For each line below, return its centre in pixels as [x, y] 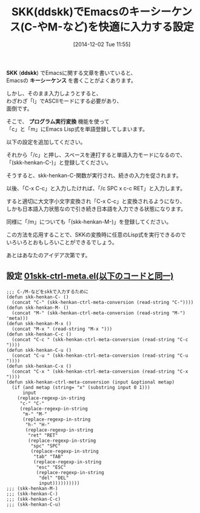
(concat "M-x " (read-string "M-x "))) [62, 329]
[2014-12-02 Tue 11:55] [102, 44]
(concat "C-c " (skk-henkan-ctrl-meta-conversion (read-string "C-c [100, 339]
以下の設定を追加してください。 [46, 142]
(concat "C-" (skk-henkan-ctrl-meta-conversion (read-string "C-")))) [103, 302]
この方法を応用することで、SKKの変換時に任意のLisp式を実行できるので [96, 235]
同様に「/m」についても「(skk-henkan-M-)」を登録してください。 [89, 221]
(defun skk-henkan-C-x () [39, 366]
